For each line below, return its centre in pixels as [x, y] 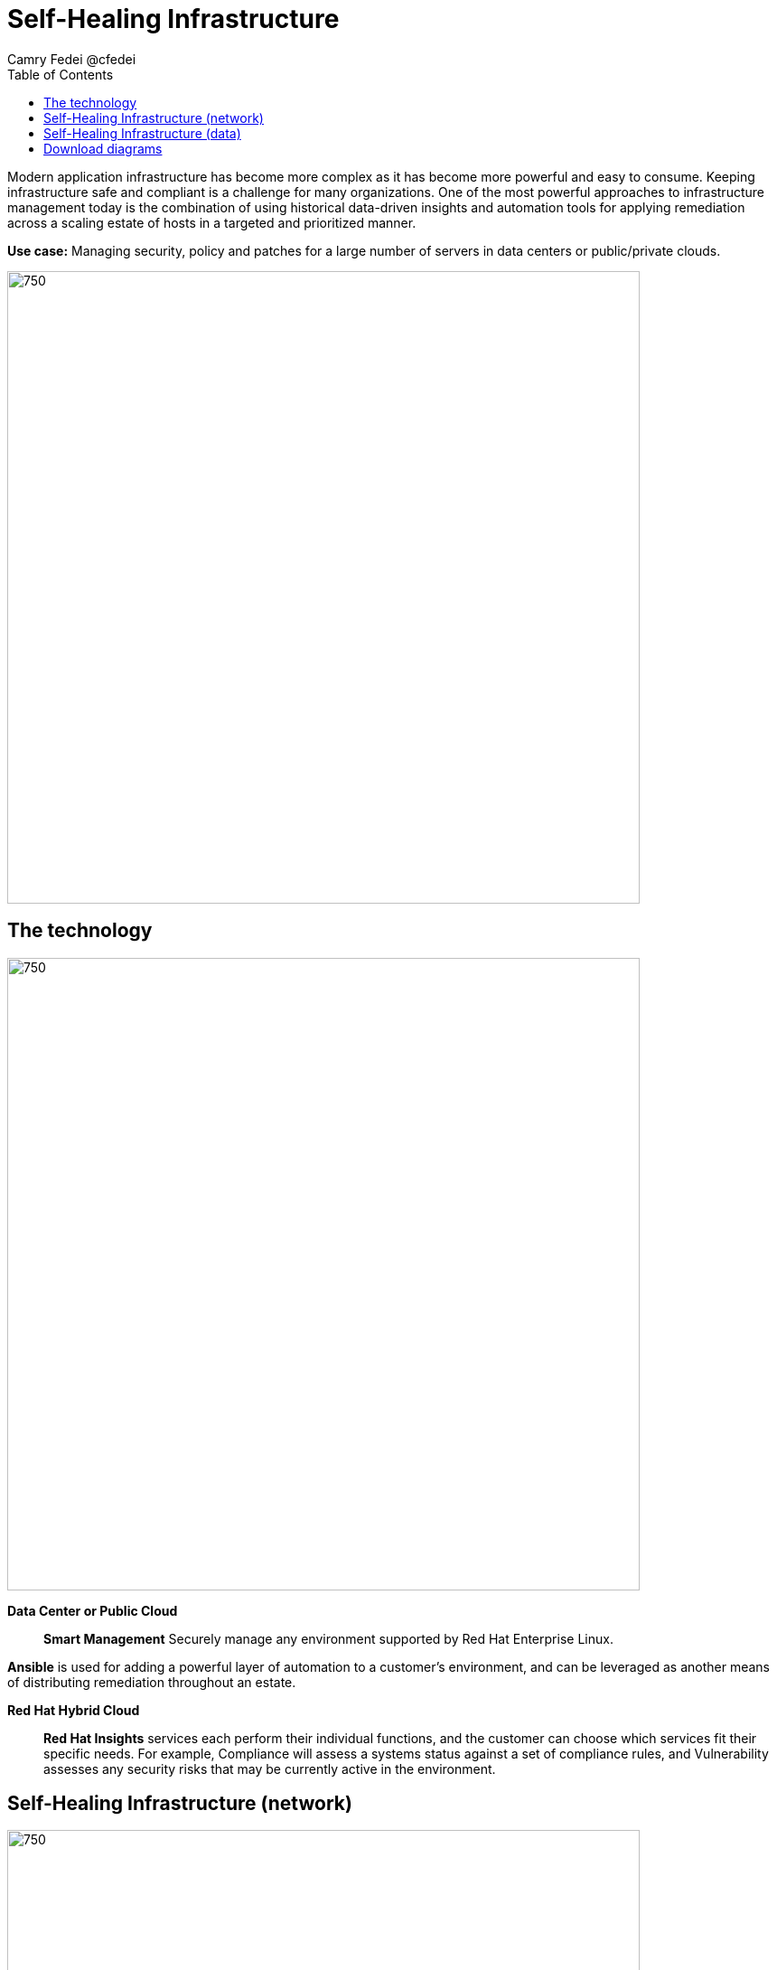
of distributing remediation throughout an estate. [152, 1682]
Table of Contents [61, 74]
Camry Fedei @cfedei [72, 59]
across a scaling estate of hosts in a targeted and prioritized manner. [212, 222]
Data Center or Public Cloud [93, 1610]
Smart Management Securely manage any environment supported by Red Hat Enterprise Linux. [328, 1638]
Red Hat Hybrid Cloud [74, 1710]
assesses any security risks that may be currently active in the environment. [270, 1768]
